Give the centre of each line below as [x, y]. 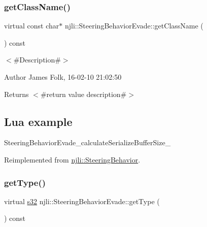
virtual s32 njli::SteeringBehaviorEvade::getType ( [82, 201]
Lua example [38, 121]
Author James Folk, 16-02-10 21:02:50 [63, 77]
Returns [16, 94]
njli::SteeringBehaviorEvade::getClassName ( [134, 26]
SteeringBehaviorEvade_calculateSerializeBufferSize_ [88, 142]
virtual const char [32, 26]
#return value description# [83, 94]
